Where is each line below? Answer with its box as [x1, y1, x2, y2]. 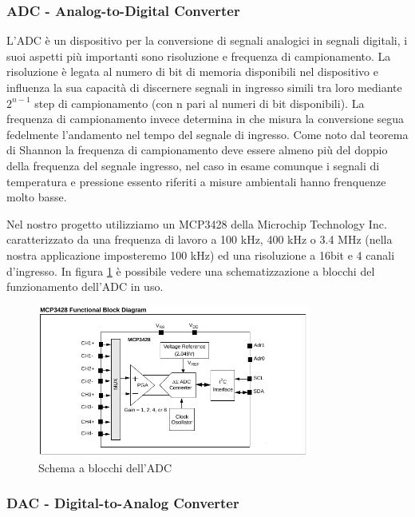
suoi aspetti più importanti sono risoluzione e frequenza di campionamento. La [6, 47, 391, 64]
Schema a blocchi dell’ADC [38, 459, 172, 475]
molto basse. [6, 189, 67, 205]
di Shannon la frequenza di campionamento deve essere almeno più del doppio [6, 141, 388, 158]
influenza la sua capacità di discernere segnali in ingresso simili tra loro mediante [6, 79, 402, 95]
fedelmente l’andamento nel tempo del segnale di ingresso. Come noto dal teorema [6, 125, 409, 142]
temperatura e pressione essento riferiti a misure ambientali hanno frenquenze [6, 173, 386, 189]
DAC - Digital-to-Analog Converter [6, 493, 239, 513]
